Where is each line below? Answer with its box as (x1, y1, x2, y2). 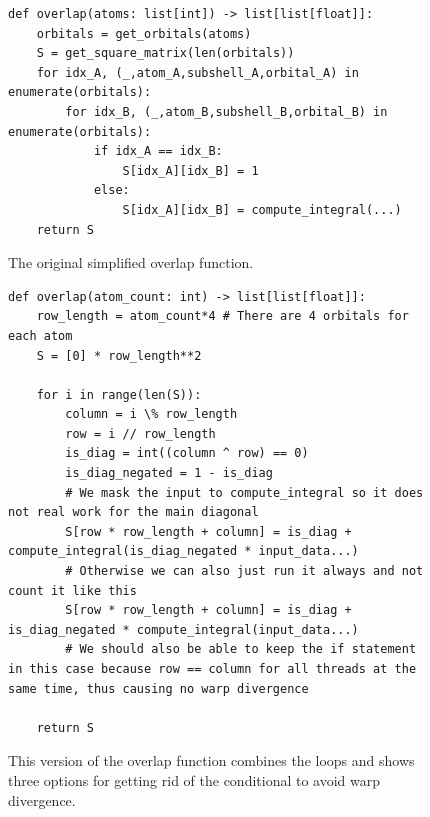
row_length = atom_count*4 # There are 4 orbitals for (36, 309, 409, 324)
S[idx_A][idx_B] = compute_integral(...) (122, 202, 402, 217)
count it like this (8, 583, 137, 598)
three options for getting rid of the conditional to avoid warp (8, 769, 381, 790)
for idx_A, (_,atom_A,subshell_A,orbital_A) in (36, 65, 359, 80)
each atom (8, 328, 73, 343)
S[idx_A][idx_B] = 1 (122, 163, 259, 178)
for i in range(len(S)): (36, 387, 202, 402)
